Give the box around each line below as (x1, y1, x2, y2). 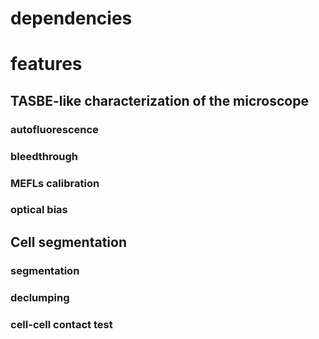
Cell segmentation (10, 233, 128, 251)
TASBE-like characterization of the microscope (10, 92, 309, 109)
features (10, 53, 83, 76)
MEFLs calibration (10, 176, 100, 190)
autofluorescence (10, 122, 99, 136)
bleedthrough (10, 149, 79, 163)
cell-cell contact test (10, 317, 113, 331)
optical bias (10, 203, 68, 217)
